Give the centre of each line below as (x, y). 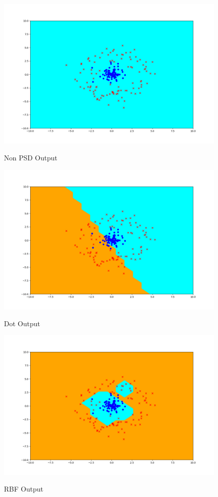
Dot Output (22, 323)
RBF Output (24, 489)
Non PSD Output (31, 157)
